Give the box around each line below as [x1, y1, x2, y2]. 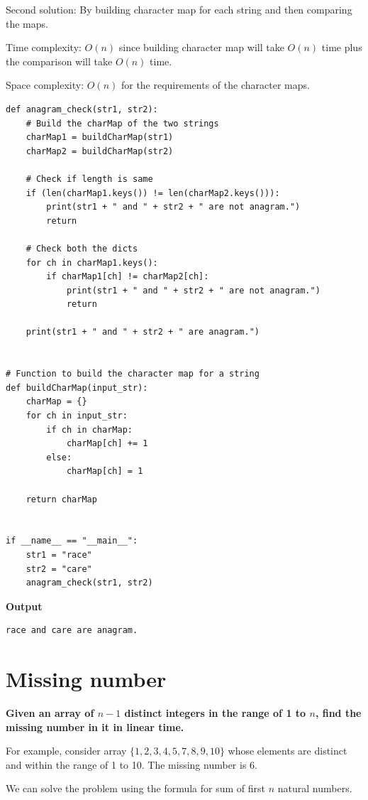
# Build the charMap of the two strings [26, 118, 219, 129]
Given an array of [6, 706, 94, 720]
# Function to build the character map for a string [6, 369, 260, 379]
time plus [321, 40, 362, 55]
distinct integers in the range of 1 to [124, 706, 306, 720]
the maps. [6, 16, 48, 31]
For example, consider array [6, 743, 127, 758]
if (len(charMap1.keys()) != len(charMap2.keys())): [26, 188, 280, 198]
